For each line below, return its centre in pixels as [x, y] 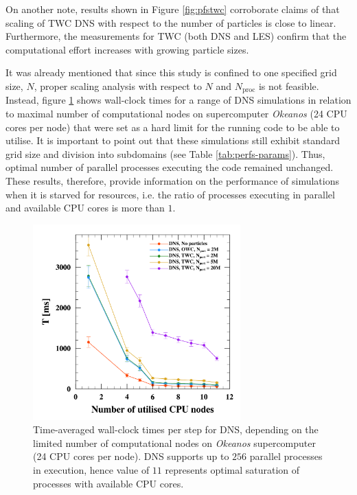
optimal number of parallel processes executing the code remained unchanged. [170, 167]
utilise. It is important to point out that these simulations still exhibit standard [173, 140]
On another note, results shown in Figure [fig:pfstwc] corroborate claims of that [173, 9]
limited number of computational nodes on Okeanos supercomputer [175, 442]
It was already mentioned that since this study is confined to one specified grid [171, 72]
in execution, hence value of [91, 470]
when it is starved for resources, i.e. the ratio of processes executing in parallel [170, 194]
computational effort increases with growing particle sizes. [127, 49]
